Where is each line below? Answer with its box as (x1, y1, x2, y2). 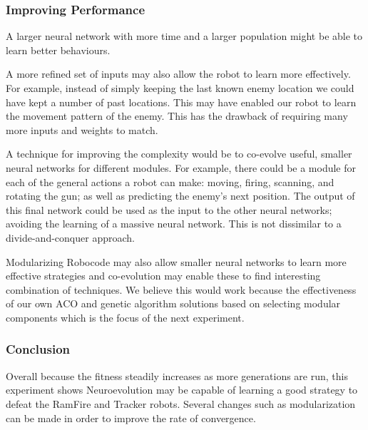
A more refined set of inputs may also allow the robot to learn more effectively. (6, 66, 351, 81)
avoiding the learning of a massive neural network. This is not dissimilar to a (6, 216, 342, 231)
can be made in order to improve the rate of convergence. (6, 410, 256, 425)
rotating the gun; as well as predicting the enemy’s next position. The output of (6, 188, 355, 203)
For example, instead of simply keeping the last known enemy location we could (6, 81, 354, 95)
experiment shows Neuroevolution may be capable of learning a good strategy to (6, 382, 358, 397)
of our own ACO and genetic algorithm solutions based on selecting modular (6, 296, 341, 311)
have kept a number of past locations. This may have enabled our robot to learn (6, 94, 357, 109)
